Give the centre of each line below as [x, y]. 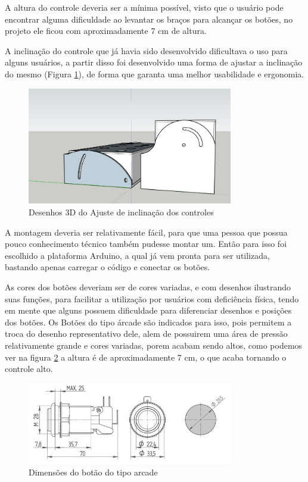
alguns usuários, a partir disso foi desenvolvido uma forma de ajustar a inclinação [154, 62]
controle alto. [29, 369]
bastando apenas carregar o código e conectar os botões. [108, 267]
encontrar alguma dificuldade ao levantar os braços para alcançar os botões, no [149, 19]
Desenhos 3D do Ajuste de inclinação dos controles [121, 212]
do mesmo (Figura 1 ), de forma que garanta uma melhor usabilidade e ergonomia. [155, 73]
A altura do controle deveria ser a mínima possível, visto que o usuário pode [144, 7]
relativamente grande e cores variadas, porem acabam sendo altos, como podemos [154, 345]
